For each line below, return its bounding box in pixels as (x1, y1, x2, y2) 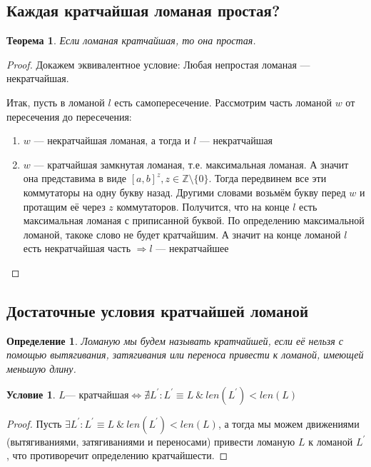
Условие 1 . (6, 386, 56, 401)
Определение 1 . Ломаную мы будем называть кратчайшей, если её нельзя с (6, 333, 343, 348)
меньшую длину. (6, 361, 76, 376)
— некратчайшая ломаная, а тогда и (34, 133, 190, 148)
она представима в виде (23, 171, 126, 186)
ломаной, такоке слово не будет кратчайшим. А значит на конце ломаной (23, 226, 341, 241)
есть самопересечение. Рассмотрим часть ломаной (114, 94, 332, 109)
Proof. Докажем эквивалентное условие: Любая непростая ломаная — (6, 56, 310, 71)
